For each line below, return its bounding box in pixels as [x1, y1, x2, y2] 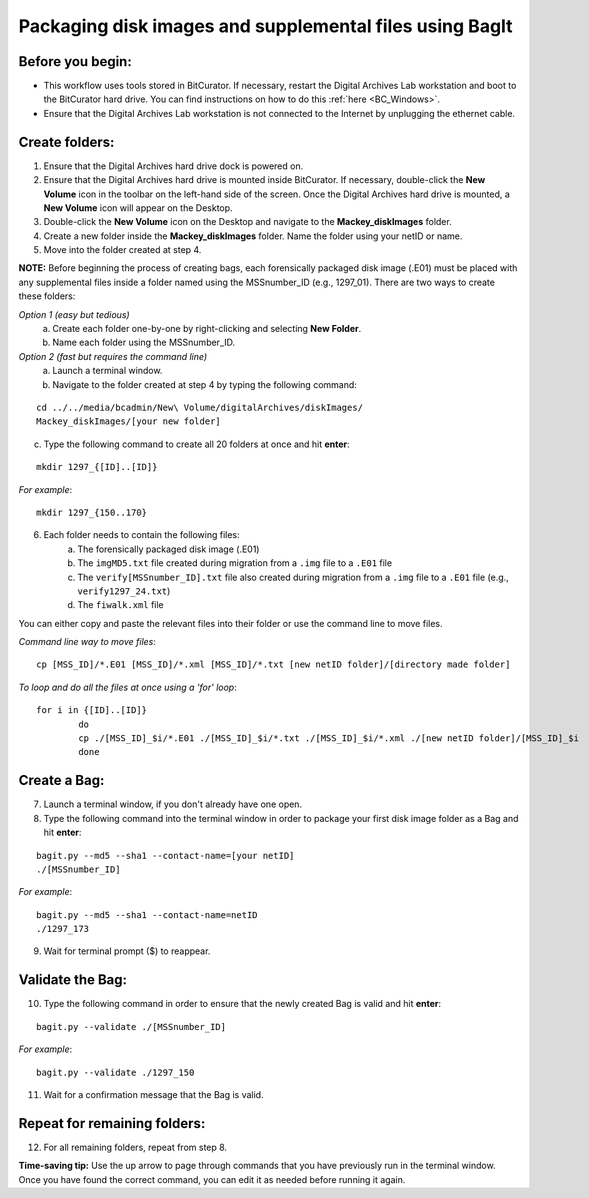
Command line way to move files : [18, 636, 157, 648]
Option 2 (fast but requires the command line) [18, 350, 208, 362]
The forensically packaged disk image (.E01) [77, 543, 260, 555]
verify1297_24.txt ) [77, 585, 171, 597]
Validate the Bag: [18, 971, 128, 989]
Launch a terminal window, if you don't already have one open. [43, 798, 303, 810]
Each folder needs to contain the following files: [43, 529, 240, 541]
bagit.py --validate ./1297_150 [36, 1066, 195, 1078]
